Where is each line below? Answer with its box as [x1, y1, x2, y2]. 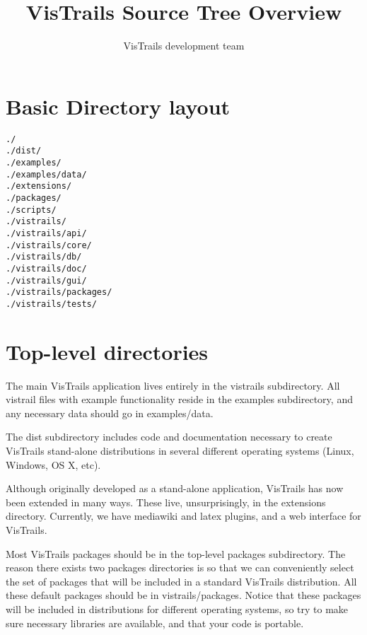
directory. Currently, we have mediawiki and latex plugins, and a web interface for [6, 508, 361, 523]
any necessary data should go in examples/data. [6, 405, 214, 420]
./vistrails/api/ [6, 228, 87, 238]
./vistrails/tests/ [6, 298, 97, 309]
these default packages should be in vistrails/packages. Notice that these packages [6, 588, 361, 602]
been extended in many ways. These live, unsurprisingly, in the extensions [6, 494, 326, 509]
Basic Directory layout [6, 91, 231, 120]
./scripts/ [6, 204, 57, 215]
